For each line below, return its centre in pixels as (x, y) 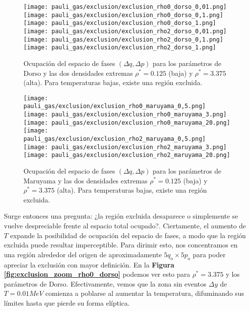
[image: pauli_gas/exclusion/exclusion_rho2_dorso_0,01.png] (125, 31)
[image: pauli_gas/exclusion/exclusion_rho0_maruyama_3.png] (125, 115)
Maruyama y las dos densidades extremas (86, 180)
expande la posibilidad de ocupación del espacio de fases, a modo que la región (128, 235)
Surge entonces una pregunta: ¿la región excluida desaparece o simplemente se (121, 216)
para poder (209, 254)
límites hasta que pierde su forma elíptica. (67, 302)
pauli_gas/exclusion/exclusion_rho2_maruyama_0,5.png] (115, 139)
